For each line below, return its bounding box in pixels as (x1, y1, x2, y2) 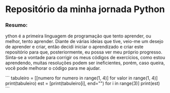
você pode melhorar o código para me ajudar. (5, 65, 101, 71)
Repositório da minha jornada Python (5, 4, 165, 15)
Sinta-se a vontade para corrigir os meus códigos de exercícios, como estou (5, 55, 165, 61)
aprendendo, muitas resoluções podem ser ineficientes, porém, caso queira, (5, 60, 165, 66)
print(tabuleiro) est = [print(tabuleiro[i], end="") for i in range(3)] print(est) (5, 80, 160, 86)
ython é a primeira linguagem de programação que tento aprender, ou (5, 33, 151, 39)
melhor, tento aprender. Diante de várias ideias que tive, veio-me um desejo (5, 38, 164, 44)
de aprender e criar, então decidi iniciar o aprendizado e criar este (5, 44, 144, 50)
